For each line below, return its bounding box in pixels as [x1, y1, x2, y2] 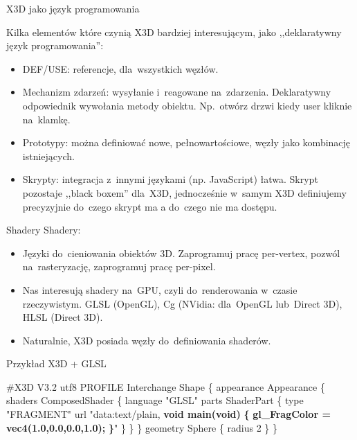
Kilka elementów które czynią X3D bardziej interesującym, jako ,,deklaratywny [6, 24, 342, 39]
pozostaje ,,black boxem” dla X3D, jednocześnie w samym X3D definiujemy [22, 185, 347, 200]
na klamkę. [22, 112, 71, 126]
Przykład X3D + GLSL [6, 356, 107, 371]
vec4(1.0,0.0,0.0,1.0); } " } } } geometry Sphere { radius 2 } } [6, 420, 278, 434]
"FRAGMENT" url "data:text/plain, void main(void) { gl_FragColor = [6, 407, 331, 421]
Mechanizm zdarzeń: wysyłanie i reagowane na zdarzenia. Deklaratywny [22, 85, 331, 99]
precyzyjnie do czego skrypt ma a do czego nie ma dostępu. [22, 199, 277, 213]
